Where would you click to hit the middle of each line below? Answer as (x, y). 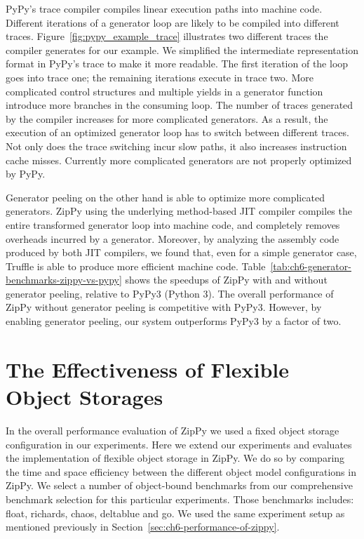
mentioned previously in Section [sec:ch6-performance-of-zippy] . (143, 527)
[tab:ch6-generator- (311, 266)
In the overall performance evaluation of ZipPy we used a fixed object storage (173, 430)
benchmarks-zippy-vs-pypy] (64, 280)
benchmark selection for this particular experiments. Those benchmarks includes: (180, 499)
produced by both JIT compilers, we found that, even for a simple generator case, (181, 252)
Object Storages (85, 397)
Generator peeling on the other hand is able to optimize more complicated (165, 197)
